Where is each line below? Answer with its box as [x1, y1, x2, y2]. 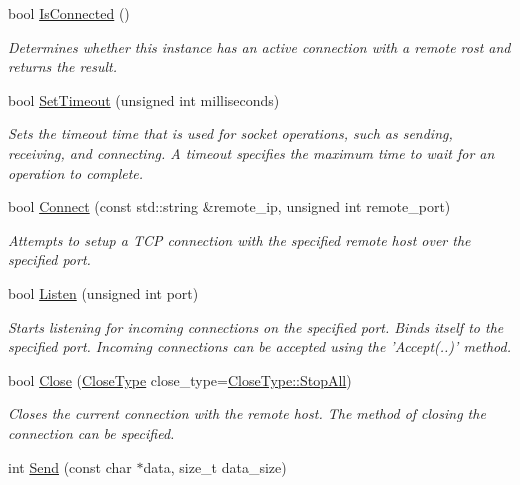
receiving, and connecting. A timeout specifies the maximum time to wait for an [8, 142, 495, 163]
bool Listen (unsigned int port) [8, 282, 199, 303]
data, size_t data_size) [143, 456, 287, 477]
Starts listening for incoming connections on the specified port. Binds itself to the [8, 316, 504, 337]
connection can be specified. [8, 422, 175, 443]
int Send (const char [8, 456, 132, 477]
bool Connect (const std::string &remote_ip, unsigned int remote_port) [8, 196, 451, 217]
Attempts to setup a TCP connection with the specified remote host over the [8, 229, 471, 250]
